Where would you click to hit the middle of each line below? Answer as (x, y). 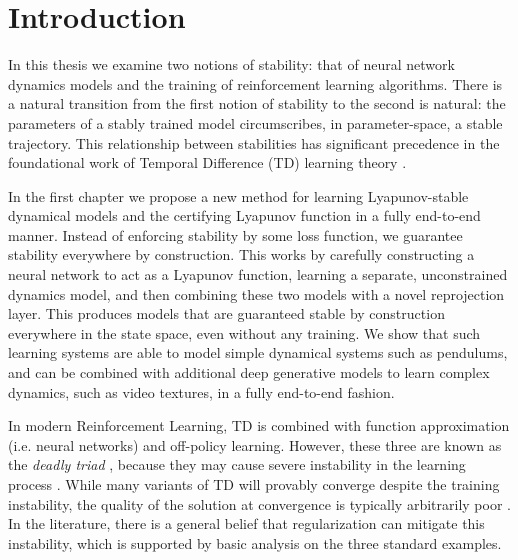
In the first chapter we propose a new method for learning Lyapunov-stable (238, 195)
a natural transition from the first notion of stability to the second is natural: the (257, 103)
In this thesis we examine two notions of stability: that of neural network (231, 64)
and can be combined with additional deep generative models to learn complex (249, 372)
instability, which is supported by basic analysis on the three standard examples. (255, 542)
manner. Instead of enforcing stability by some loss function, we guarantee (235, 234)
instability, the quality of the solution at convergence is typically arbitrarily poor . (259, 503)
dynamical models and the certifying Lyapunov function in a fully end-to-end (244, 215)
